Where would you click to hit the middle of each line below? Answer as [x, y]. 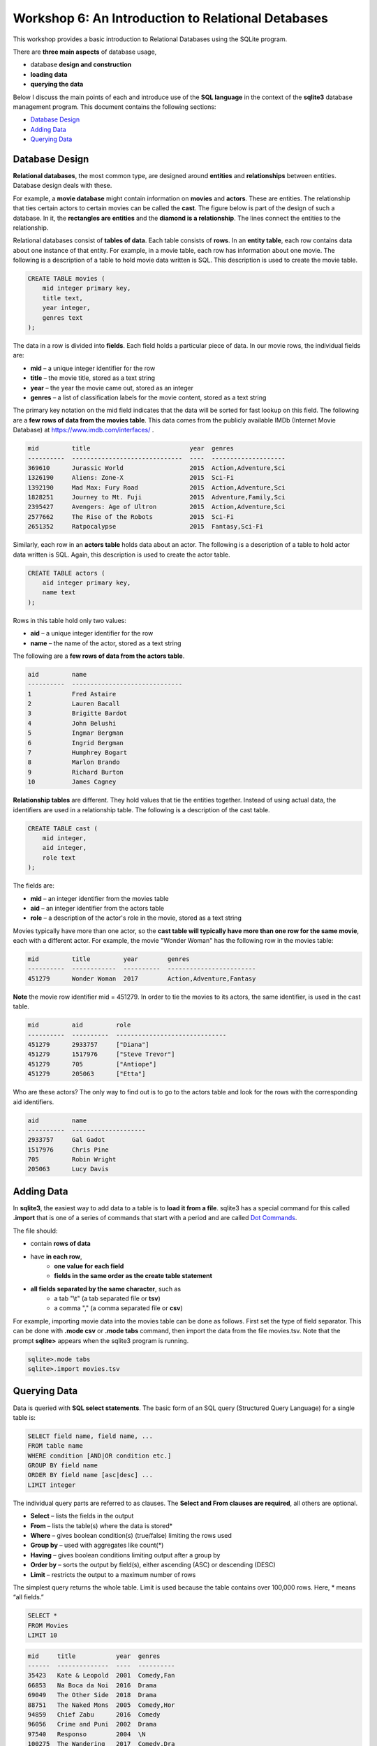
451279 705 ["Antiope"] [92, 1064]
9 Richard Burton [75, 772]
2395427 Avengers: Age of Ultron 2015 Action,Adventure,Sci [156, 507]
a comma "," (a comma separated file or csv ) [118, 1308]
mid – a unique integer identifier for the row [93, 368]
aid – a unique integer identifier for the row [92, 633]
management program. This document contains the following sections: [114, 107]
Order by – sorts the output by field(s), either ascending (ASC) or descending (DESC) [153, 1565]
